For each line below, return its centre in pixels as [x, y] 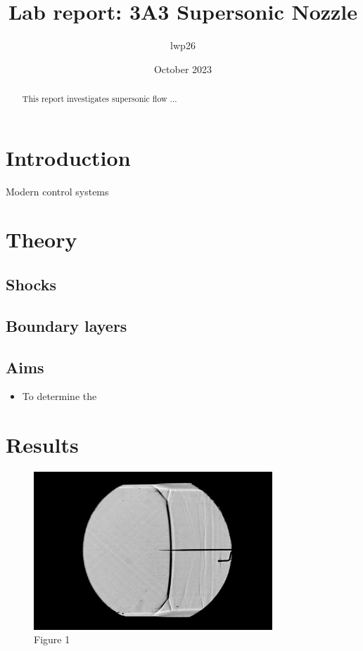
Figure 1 [52, 639]
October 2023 [183, 69]
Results [42, 445]
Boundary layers [66, 325]
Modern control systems [57, 191]
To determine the [59, 396]
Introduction [68, 157]
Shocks [31, 284]
